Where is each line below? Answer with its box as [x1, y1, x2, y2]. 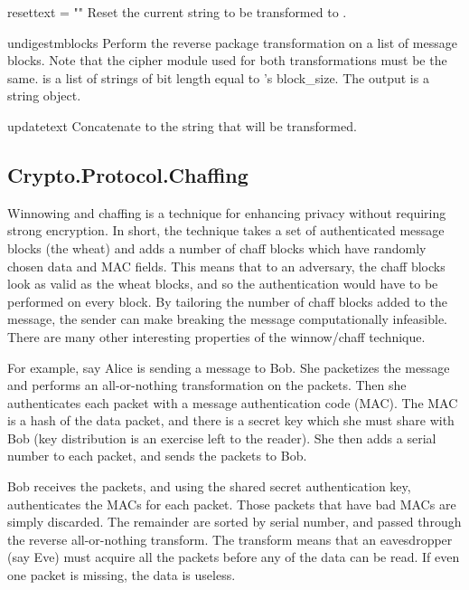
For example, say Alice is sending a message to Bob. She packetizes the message [7, 357, 450, 376]
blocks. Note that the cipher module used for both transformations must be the [7, 51, 447, 70]
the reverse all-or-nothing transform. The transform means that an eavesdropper [7, 529, 453, 548]
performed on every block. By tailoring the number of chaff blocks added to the [7, 291, 447, 310]
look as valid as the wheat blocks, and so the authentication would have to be [7, 274, 438, 293]
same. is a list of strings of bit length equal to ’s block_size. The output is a [7, 68, 429, 87]
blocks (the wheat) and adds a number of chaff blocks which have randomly [7, 238, 427, 257]
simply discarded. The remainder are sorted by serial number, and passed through [7, 512, 462, 531]
